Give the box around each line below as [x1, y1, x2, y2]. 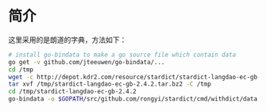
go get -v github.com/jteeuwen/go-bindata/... [8, 58, 165, 66]
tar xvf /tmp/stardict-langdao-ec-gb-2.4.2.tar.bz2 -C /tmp [8, 80, 212, 88]
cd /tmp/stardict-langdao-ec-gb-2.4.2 [8, 88, 137, 96]
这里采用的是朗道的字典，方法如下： [8, 35, 127, 44]
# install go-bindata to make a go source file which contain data [8, 51, 237, 59]
